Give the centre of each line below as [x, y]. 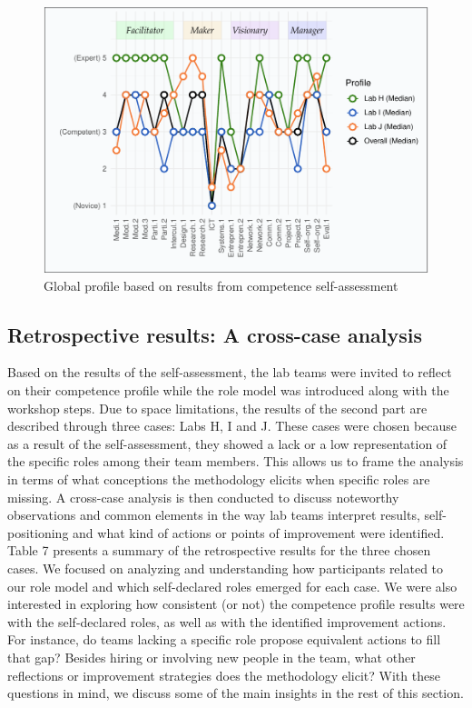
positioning [38, 532]
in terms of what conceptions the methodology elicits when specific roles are [219, 479]
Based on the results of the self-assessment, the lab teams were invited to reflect [230, 372]
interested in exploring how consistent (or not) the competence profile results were [236, 604]
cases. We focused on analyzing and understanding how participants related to [226, 568]
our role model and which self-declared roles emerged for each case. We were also [232, 586]
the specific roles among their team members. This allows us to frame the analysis [236, 461]
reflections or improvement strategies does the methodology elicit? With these [224, 675]
